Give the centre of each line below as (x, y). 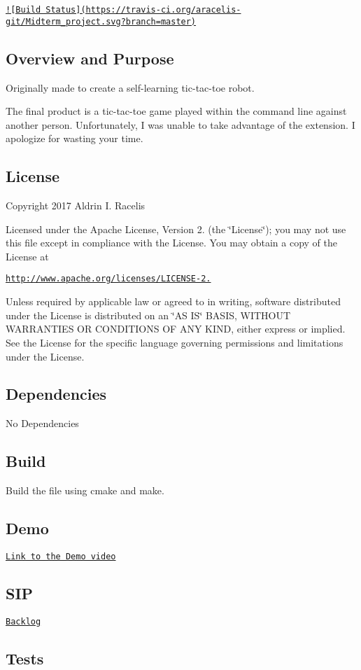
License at (27, 256)
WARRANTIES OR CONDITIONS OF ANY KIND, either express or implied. (176, 329)
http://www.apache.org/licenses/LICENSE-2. (108, 279)
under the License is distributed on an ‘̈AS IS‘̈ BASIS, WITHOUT (148, 315)
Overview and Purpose (90, 58)
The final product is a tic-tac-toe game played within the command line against (176, 111)
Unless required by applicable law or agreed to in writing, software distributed (173, 301)
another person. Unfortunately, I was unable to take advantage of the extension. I (180, 124)
